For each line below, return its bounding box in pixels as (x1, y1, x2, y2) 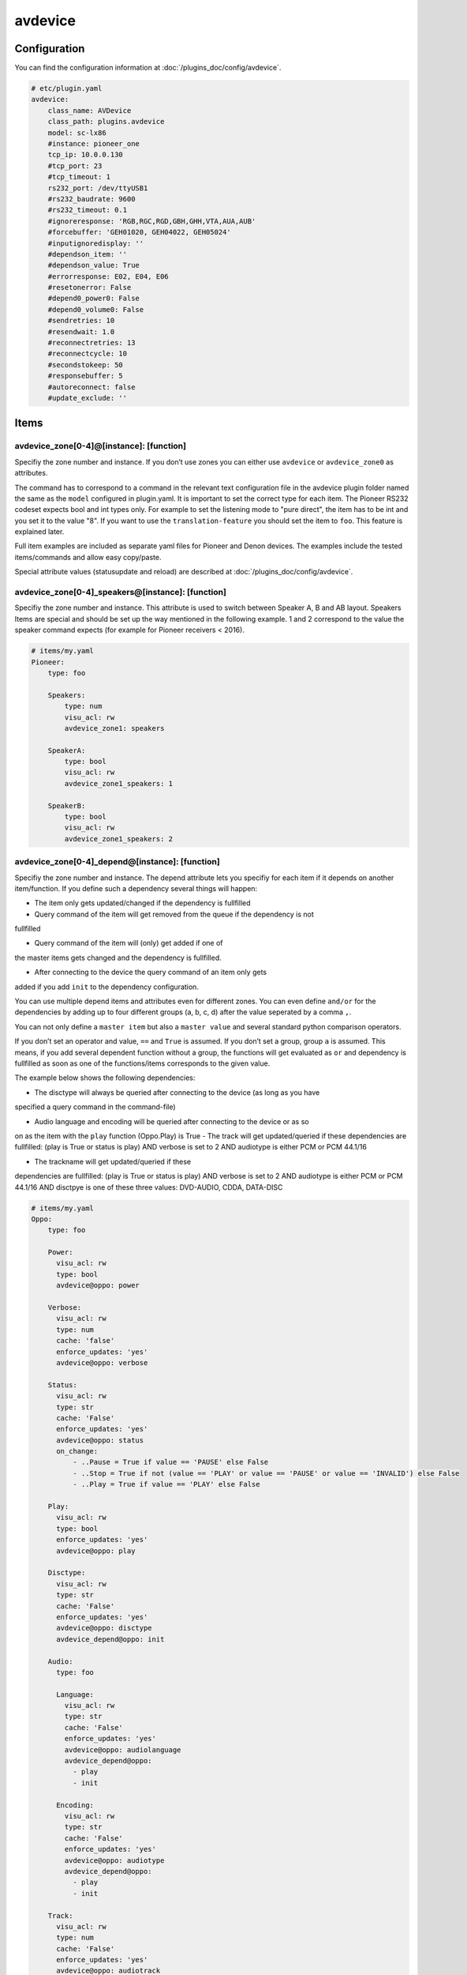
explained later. (14, 527, 65, 536)
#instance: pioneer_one (47, 139, 140, 148)
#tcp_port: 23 (47, 161, 103, 170)
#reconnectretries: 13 (47, 338, 136, 348)
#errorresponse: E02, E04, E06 (47, 272, 169, 280)
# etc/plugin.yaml (31, 84, 103, 93)
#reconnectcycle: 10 (47, 349, 128, 359)
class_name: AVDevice (47, 106, 132, 115)
